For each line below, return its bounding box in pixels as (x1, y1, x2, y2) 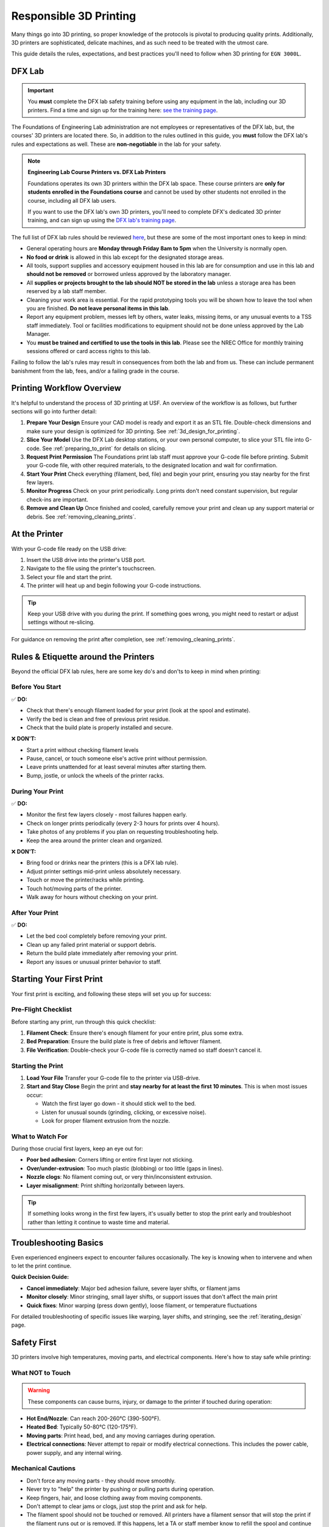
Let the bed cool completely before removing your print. (26, 932, 167, 940)
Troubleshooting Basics (11, 1237, 104, 1248)
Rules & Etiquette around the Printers (11, 651, 155, 662)
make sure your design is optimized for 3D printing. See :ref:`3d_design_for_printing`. (26, 428, 241, 435)
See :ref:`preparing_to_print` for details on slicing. (42, 445, 167, 452)
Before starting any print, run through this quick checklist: (11, 1018, 157, 1026)
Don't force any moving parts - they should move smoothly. (26, 1477, 176, 1484)
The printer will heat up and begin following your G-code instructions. (26, 582, 202, 589)
